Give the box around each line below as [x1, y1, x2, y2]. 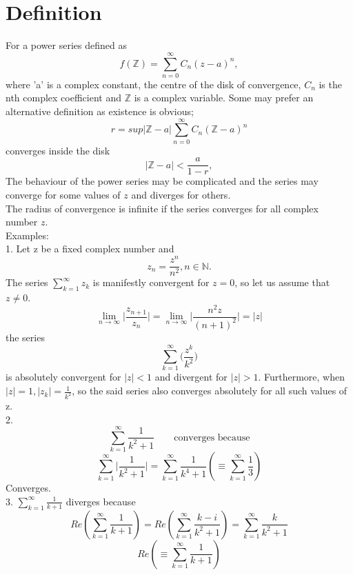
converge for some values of [6, 188, 121, 201]
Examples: [6, 228, 49, 242]
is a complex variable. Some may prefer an [134, 90, 314, 105]
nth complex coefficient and [6, 90, 121, 105]
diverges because [65, 494, 136, 508]
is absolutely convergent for [6, 370, 121, 384]
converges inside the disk [6, 143, 110, 157]
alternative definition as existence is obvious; [6, 104, 194, 119]
